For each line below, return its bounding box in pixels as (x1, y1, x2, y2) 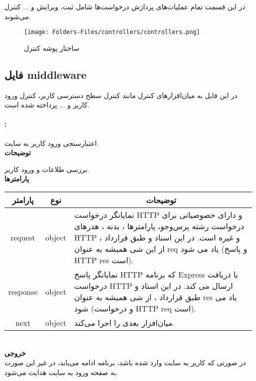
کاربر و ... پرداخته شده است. (4, 100, 89, 110)
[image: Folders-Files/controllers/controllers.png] (24, 29, 200, 36)
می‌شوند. (4, 11, 31, 21)
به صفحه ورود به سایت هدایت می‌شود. (4, 367, 118, 377)
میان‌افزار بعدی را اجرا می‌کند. (74, 317, 175, 328)
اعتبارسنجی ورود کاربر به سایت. (4, 138, 99, 148)
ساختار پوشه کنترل (24, 42, 80, 53)
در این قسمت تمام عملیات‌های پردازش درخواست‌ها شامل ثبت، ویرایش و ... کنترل (4, 1, 246, 11)
